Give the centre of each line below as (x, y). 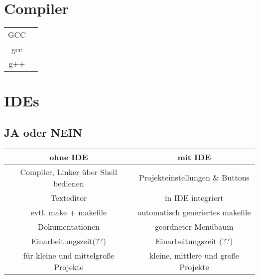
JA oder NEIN (43, 132)
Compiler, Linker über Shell (69, 172)
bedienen (68, 183)
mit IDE (194, 157)
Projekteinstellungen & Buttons (194, 178)
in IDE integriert (194, 197)
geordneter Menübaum (194, 226)
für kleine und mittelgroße (68, 255)
